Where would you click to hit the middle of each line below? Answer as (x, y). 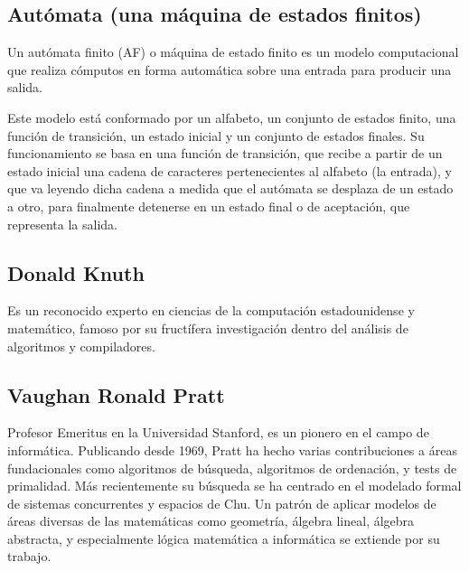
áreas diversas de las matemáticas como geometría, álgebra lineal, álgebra (211, 521)
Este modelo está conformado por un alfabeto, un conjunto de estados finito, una (232, 117)
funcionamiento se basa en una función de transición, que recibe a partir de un (225, 153)
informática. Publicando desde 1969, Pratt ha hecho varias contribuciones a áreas (232, 449)
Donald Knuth (76, 272)
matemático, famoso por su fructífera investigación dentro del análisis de (208, 328)
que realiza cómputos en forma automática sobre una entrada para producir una (230, 69)
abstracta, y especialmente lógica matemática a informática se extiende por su (224, 538)
